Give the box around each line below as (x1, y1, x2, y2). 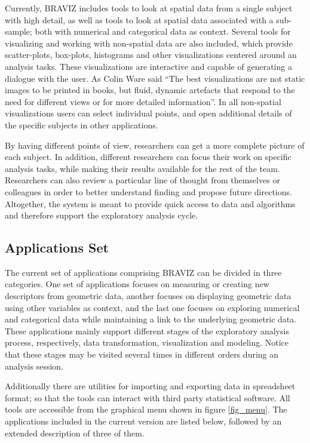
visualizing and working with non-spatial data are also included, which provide (5, 36, 293, 49)
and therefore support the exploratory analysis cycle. (5, 209, 198, 221)
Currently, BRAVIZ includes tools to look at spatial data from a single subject (5, 2, 293, 14)
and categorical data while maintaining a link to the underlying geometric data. (5, 313, 297, 325)
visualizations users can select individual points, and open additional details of (5, 107, 292, 119)
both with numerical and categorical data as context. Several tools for (35, 25, 291, 38)
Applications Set (5, 238, 109, 257)
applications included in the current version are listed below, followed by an (5, 415, 282, 427)
